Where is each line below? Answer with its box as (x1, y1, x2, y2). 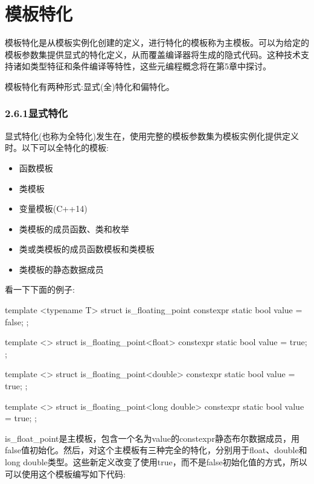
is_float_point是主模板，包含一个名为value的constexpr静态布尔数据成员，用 (5, 431, 300, 444)
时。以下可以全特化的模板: (5, 141, 109, 154)
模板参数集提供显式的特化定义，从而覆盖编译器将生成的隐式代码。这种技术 (5, 48, 301, 60)
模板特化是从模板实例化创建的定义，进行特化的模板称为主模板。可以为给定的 (5, 36, 309, 49)
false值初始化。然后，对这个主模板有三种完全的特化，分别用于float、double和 (5, 444, 307, 456)
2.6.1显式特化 (5, 106, 68, 121)
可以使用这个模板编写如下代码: (5, 467, 126, 480)
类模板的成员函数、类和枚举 (19, 222, 129, 235)
